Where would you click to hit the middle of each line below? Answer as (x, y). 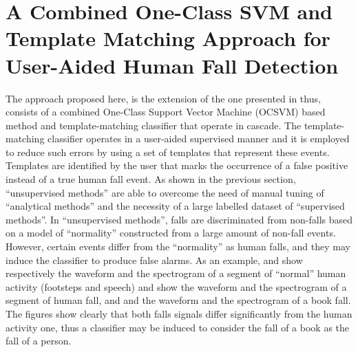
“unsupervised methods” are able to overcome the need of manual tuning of (165, 192)
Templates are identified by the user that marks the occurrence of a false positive (177, 165)
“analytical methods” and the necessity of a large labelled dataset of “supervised (175, 206)
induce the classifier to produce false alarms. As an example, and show (154, 260)
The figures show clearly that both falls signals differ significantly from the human (179, 313)
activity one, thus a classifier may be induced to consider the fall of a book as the (177, 327)
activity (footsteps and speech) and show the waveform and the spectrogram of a (176, 286)
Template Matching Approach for (168, 38)
